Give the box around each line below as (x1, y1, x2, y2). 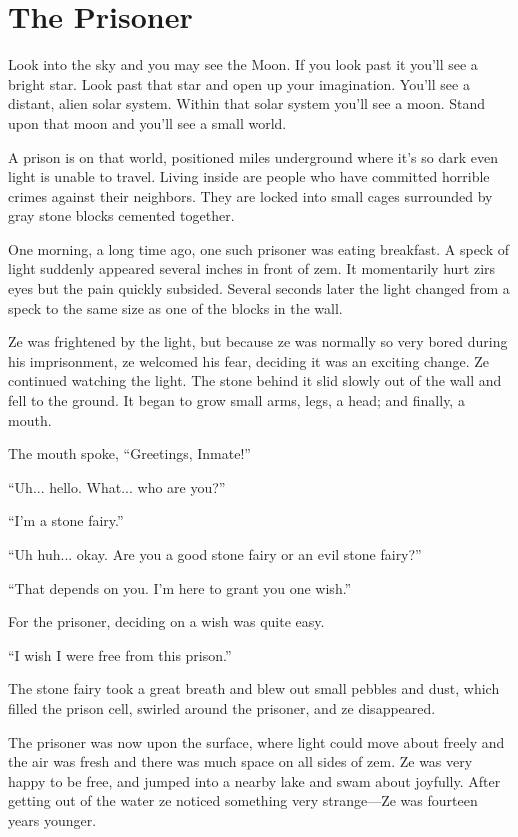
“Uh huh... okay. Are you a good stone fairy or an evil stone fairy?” (8, 544, 422, 564)
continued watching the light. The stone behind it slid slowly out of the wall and (8, 370, 502, 391)
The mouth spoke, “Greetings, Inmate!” (8, 443, 251, 464)
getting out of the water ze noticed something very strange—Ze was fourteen (8, 790, 478, 811)
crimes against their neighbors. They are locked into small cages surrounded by (8, 185, 493, 206)
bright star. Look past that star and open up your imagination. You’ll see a (8, 73, 470, 94)
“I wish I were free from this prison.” (8, 644, 232, 665)
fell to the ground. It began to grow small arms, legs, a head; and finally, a (8, 390, 465, 411)
